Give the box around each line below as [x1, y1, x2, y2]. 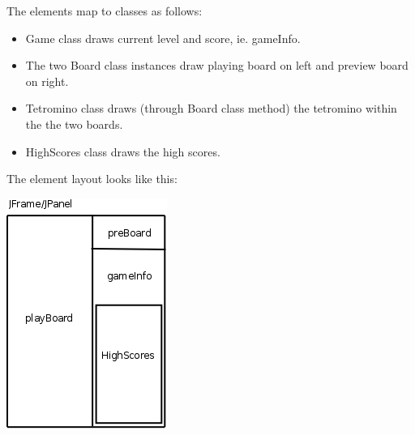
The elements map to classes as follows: [6, 2, 203, 19]
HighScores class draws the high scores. [25, 143, 220, 160]
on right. [25, 72, 69, 89]
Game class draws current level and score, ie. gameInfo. [25, 29, 301, 46]
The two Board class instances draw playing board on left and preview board [25, 57, 409, 74]
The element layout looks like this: [6, 170, 178, 187]
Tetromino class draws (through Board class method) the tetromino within [25, 100, 397, 117]
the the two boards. [25, 115, 123, 132]
